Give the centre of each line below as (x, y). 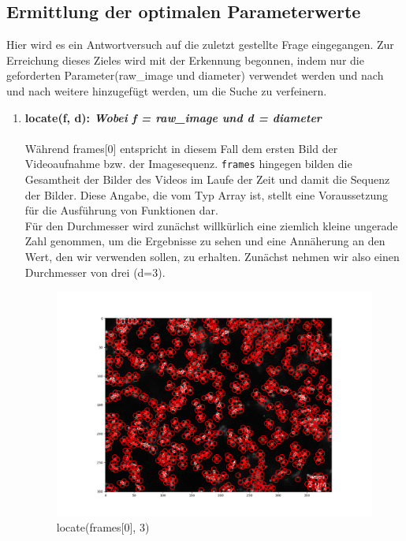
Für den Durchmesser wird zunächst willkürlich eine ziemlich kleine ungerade (211, 225)
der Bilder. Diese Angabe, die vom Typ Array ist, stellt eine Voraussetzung (207, 194)
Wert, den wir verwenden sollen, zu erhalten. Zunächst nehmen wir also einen (212, 256)
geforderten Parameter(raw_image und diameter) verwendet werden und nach (195, 75)
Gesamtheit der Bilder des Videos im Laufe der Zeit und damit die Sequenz (207, 179)
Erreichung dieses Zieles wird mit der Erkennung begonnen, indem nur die (185, 60)
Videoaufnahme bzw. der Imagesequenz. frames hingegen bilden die (188, 164)
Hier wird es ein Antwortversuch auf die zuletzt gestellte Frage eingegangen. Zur (200, 45)
